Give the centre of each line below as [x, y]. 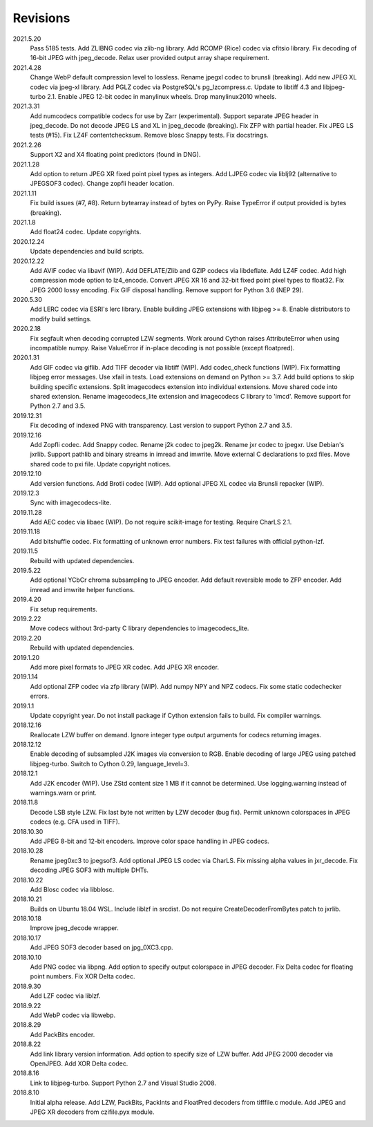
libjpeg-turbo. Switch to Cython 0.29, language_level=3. [110, 764]
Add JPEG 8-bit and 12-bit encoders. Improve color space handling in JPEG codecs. [150, 841]
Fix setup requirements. [64, 609]
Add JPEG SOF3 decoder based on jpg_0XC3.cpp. [102, 947]
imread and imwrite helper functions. [83, 589]
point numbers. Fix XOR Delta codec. [83, 976]
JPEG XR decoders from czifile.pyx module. [92, 1112]
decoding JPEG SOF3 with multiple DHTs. [89, 870]
